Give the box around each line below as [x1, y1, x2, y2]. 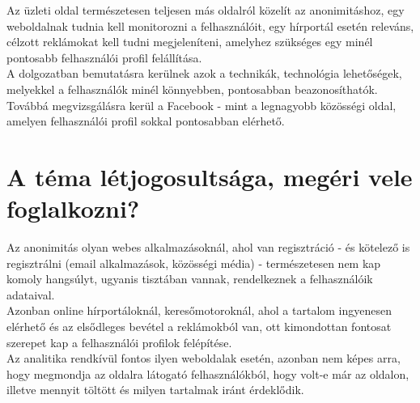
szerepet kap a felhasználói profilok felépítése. [6, 333, 232, 350]
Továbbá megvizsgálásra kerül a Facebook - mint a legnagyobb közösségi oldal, [6, 96, 397, 113]
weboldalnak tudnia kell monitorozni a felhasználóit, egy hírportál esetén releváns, [6, 17, 414, 34]
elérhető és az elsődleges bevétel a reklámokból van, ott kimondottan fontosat [6, 318, 392, 335]
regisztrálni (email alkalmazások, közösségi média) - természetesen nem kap [6, 254, 381, 271]
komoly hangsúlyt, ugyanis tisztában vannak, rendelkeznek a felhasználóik [6, 270, 373, 287]
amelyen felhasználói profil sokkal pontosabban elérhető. [6, 112, 285, 129]
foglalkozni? [6, 192, 140, 225]
